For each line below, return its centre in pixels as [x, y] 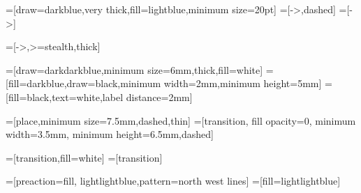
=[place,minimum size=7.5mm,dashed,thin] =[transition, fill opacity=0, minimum [181, 120]
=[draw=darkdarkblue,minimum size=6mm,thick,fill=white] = [140, 69]
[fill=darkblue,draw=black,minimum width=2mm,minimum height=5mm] [164, 83]
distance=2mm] [159, 96]
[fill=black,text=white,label [65, 96]
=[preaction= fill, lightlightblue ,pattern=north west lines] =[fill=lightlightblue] [173, 181]
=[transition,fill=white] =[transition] [84, 157]
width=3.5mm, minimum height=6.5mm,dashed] [110, 134]
